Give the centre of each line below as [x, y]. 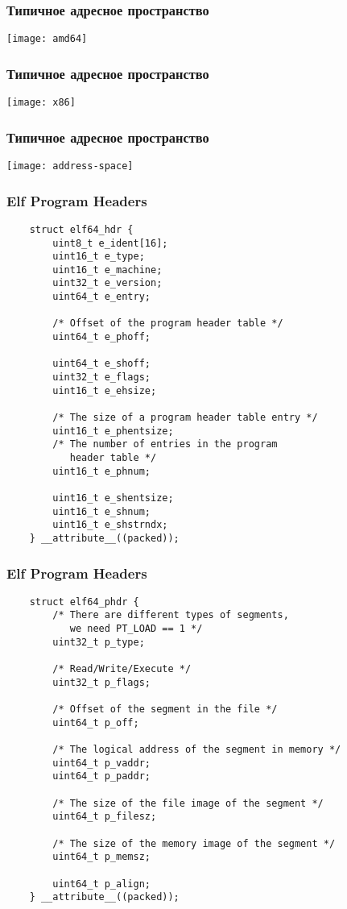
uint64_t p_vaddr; [101, 763]
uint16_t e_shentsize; [113, 498]
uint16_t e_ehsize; [105, 390]
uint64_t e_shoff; [101, 364]
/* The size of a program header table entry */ [185, 418]
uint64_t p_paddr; [101, 776]
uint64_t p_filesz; [105, 817]
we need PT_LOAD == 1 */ [136, 629]
